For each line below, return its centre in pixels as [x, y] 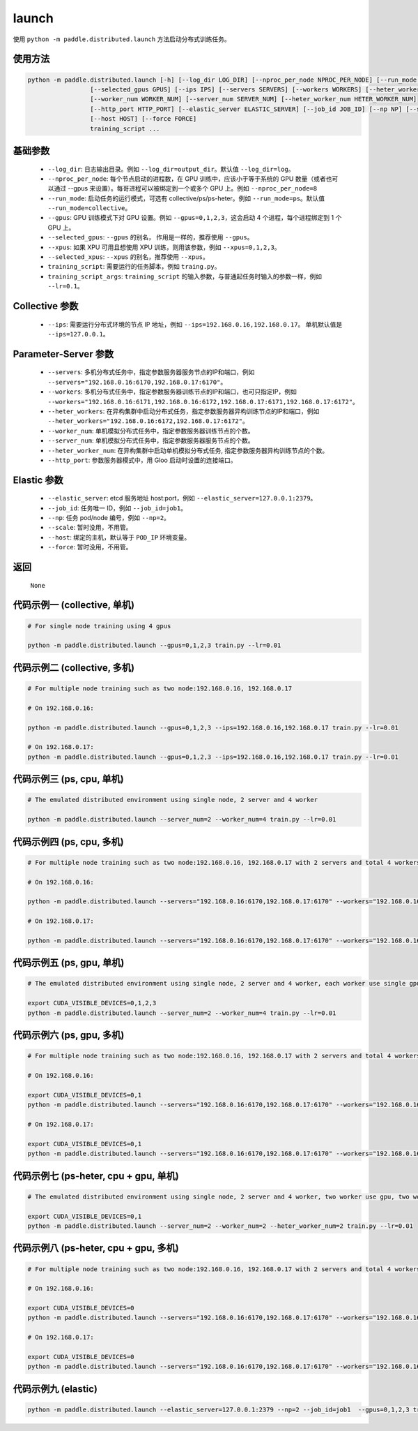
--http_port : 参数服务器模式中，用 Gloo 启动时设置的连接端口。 [142, 460]
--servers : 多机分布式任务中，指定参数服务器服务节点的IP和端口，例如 [151, 372]
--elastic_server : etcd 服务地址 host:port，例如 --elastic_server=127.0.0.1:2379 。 [182, 498]
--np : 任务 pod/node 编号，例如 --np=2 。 [109, 518]
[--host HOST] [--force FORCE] [143, 119]
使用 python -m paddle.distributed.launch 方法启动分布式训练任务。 [122, 39]
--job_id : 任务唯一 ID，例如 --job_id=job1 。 [117, 508]
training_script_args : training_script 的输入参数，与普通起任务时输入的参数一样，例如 [185, 276]
